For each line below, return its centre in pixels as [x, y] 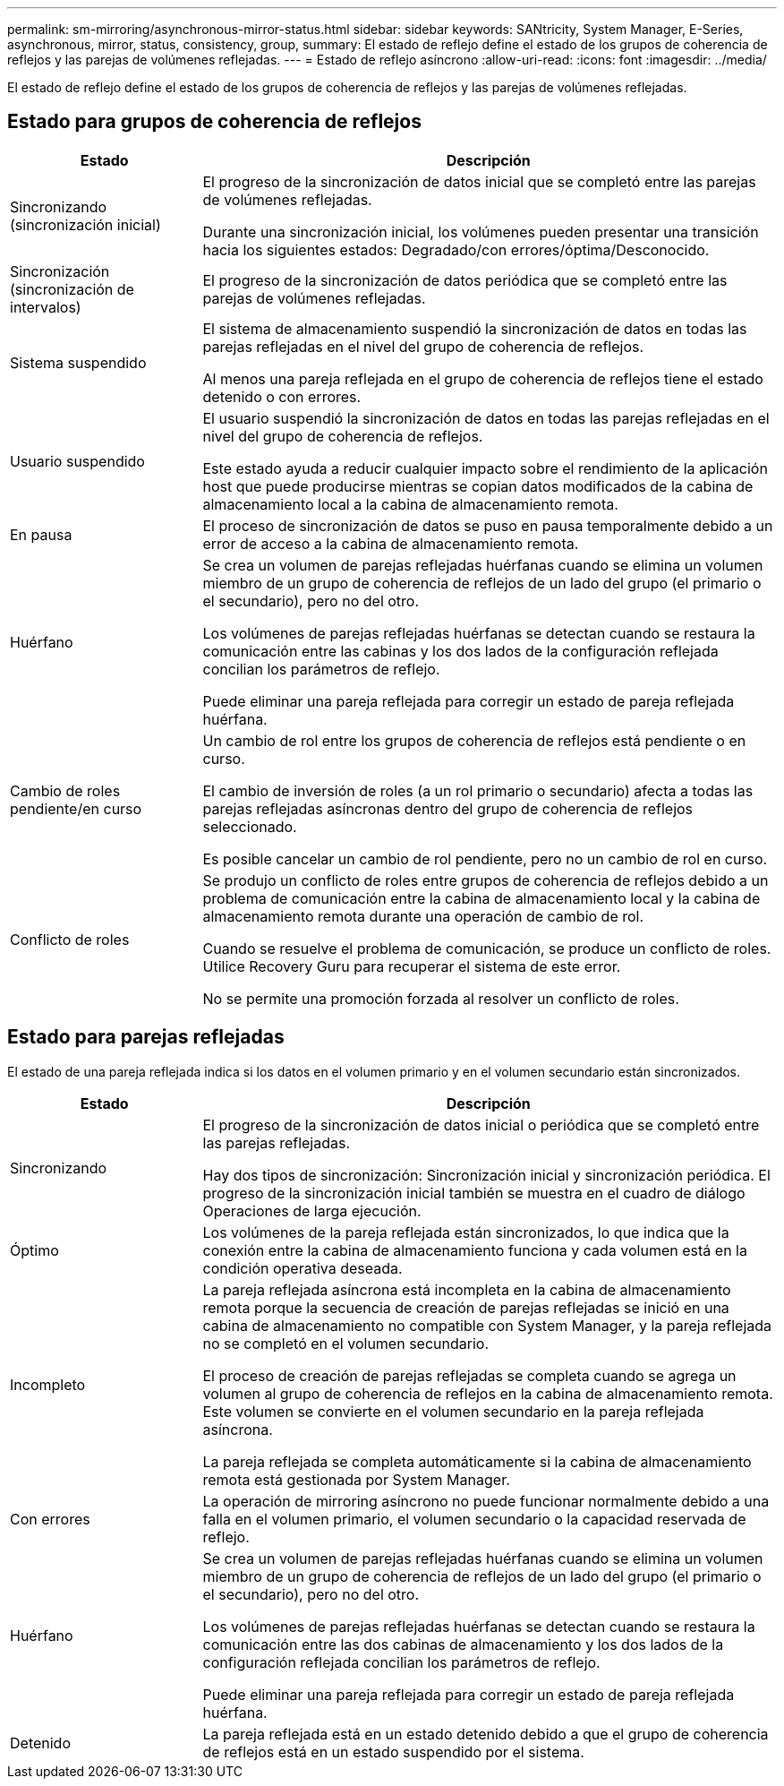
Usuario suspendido [77, 461]
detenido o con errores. [282, 396]
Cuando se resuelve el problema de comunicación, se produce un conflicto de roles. [487, 948]
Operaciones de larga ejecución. [312, 1211]
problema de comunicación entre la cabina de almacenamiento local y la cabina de [481, 898]
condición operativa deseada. [303, 1268]
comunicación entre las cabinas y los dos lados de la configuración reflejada [460, 651]
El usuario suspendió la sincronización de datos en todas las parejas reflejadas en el [486, 418]
